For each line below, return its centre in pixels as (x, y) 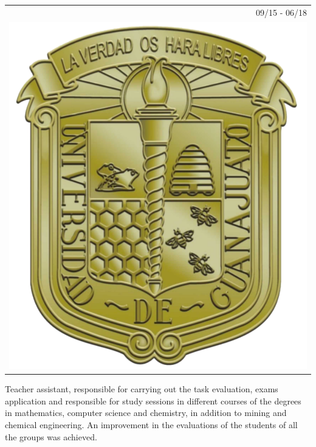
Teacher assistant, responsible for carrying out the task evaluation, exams (142, 389)
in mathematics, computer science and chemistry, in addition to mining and (146, 413)
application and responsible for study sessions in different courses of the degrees (153, 400)
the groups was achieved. (51, 436)
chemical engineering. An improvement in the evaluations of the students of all (151, 424)
